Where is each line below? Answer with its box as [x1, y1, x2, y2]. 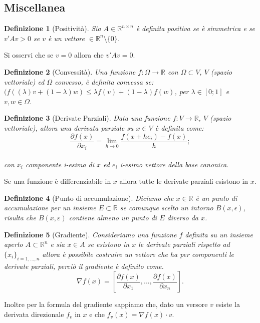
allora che [74, 50, 104, 60]
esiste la [215, 299, 240, 309]
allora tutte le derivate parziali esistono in [119, 176, 248, 186]
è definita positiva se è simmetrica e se [136, 23, 255, 34]
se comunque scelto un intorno [120, 202, 213, 213]
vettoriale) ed [4, 76, 45, 87]
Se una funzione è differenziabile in [4, 176, 111, 186]
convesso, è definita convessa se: [55, 76, 154, 87]
